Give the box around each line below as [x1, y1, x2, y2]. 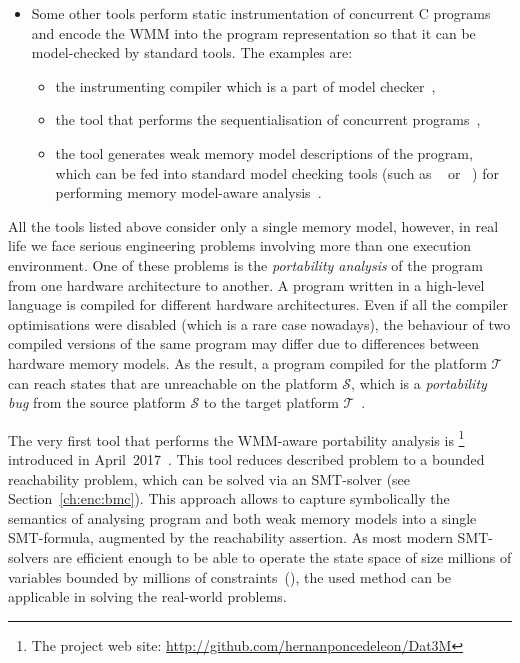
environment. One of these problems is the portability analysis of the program [8, 254, 483, 275]
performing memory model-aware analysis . [55, 182, 322, 203]
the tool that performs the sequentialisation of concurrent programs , [55, 109, 481, 130]
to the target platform [203, 392, 339, 413]
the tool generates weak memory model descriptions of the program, [55, 142, 473, 163]
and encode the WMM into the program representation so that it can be [31, 22, 476, 43]
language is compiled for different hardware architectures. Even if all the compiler [8, 294, 508, 315]
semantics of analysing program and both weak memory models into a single [8, 507, 477, 528]
